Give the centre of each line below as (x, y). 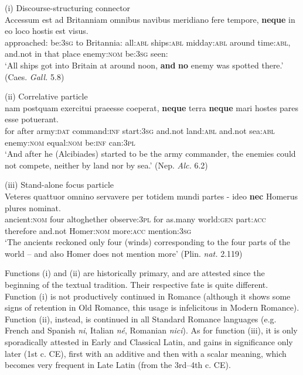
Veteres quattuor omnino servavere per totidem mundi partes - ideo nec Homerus (151, 196)
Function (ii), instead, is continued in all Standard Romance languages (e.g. (141, 319)
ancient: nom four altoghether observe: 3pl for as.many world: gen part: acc (135, 219)
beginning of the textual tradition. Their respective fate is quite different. (137, 285)
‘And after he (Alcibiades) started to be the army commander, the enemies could (150, 154)
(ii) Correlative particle (46, 96)
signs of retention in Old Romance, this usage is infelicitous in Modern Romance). (152, 307)
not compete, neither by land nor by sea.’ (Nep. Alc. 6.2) (106, 165)
